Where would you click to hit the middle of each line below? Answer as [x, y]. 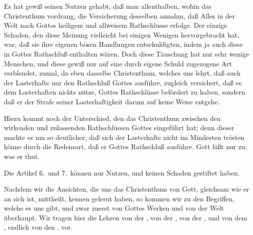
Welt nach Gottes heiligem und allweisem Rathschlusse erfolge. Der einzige [116, 25]
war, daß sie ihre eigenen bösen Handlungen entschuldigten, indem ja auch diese [123, 44]
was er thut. [22, 156]
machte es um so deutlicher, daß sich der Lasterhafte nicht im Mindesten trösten [124, 137]
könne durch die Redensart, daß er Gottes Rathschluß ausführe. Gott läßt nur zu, [126, 147]
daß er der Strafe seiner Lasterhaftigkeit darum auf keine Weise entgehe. [112, 101]
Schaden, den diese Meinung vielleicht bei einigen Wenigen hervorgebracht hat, [122, 34]
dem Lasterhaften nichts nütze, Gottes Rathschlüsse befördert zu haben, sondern [125, 92]
